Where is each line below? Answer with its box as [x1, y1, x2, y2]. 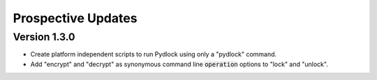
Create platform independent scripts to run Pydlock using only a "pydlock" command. [30, 50, 277, 58]
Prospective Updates [13, 10, 138, 26]
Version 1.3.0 [13, 31, 75, 43]
